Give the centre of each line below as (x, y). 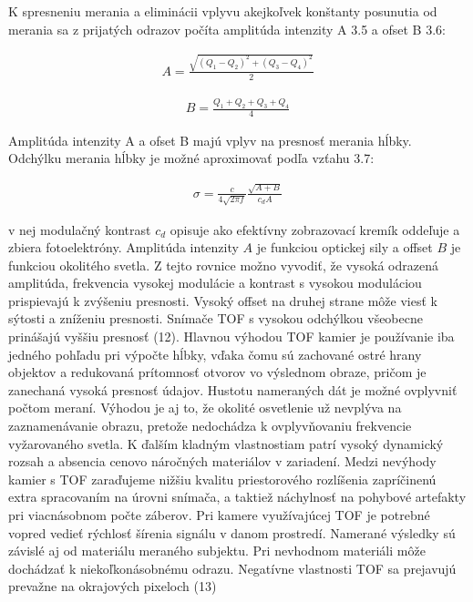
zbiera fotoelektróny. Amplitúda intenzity (123, 247)
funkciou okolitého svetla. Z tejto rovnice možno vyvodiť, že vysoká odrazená (223, 265)
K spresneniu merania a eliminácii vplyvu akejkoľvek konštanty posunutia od (223, 11)
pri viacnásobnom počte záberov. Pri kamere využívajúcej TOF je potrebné (219, 515)
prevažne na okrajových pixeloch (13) (113, 586)
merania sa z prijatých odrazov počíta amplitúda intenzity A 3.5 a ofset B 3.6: (227, 29)
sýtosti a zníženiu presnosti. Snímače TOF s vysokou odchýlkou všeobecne (216, 318)
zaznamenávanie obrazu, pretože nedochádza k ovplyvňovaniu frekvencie (210, 426)
